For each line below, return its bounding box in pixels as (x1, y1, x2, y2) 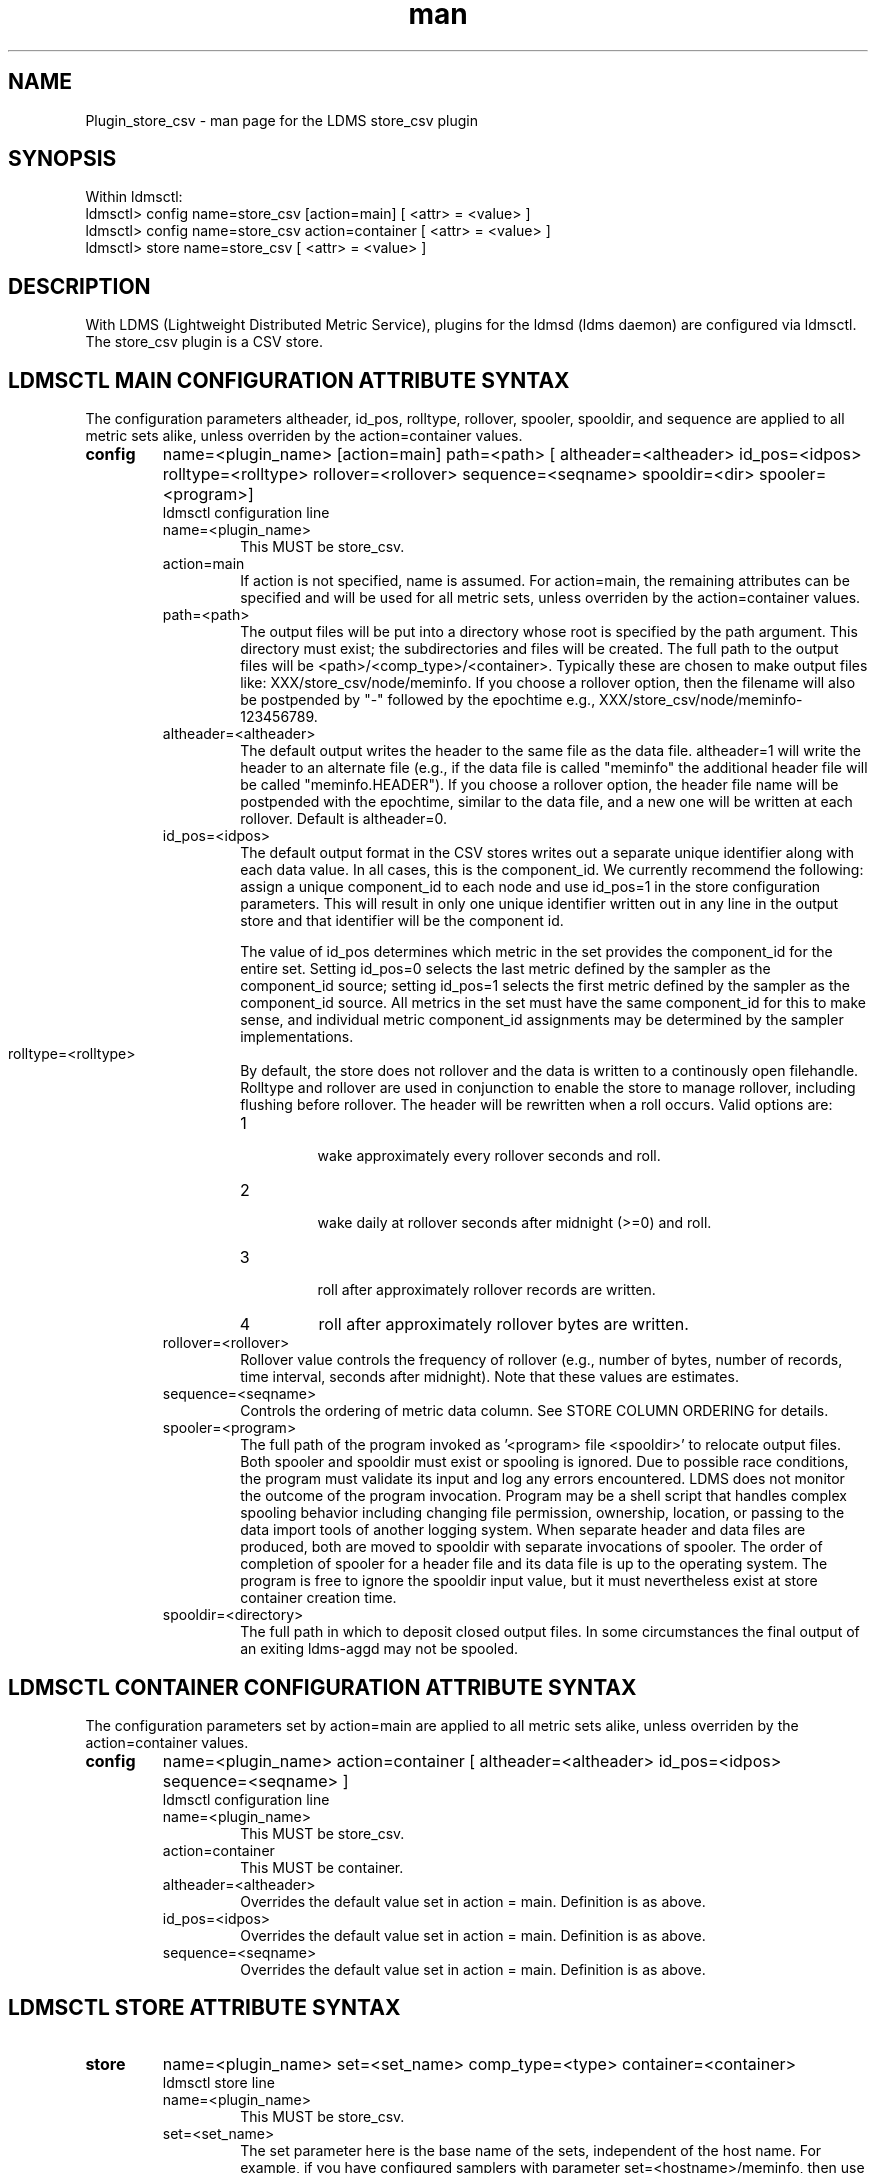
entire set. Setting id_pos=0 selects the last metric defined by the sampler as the (240, 960, 771, 978)
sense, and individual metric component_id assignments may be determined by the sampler (240, 1011, 844, 1029)
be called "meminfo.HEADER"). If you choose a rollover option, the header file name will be (240, 776, 839, 794)
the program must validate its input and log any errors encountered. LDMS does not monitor (240, 1470, 845, 1488)
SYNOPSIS (8, 146, 117, 172)
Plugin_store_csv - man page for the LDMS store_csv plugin (85, 111, 479, 129)
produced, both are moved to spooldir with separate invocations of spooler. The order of (240, 1538, 823, 1556)
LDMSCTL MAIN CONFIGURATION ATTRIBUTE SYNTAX (8, 367, 570, 393)
